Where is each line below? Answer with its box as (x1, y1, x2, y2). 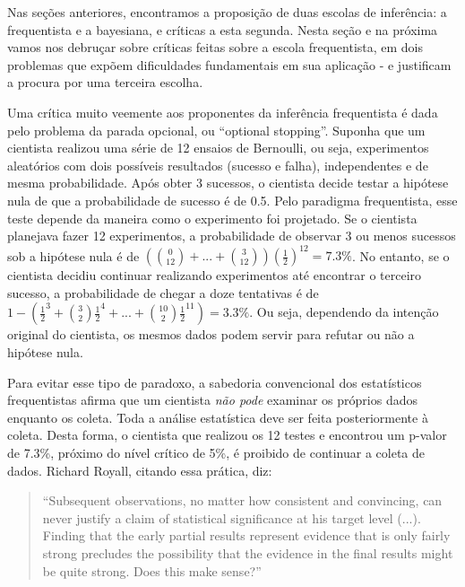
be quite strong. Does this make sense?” (42, 561, 262, 580)
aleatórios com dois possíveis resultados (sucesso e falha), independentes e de (7, 155, 428, 174)
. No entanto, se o (351, 246, 450, 265)
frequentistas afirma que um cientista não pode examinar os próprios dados (7, 390, 418, 409)
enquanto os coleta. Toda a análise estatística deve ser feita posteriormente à (7, 407, 428, 426)
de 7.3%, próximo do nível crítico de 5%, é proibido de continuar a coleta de (7, 442, 426, 461)
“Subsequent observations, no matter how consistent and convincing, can (42, 491, 443, 510)
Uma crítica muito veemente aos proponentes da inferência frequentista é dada (7, 102, 438, 121)
